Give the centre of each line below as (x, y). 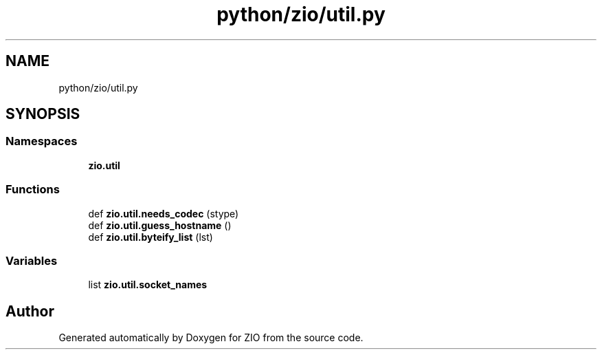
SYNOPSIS (43, 114)
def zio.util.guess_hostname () (160, 225)
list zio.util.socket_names (148, 285)
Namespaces (42, 141)
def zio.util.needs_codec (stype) (164, 213)
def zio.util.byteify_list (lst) (150, 237)
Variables (32, 260)
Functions (33, 190)
